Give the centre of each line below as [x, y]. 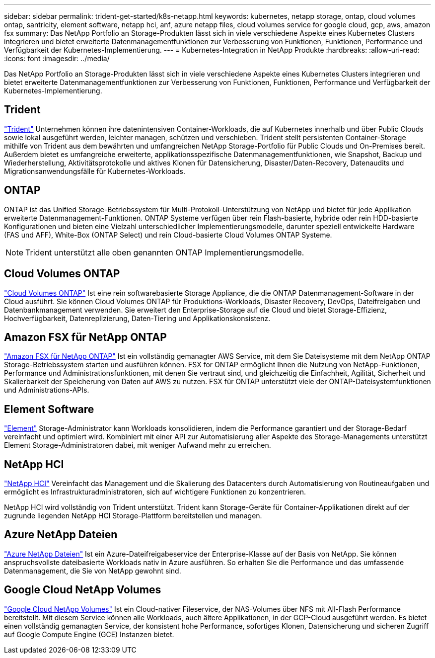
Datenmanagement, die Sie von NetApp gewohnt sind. [93, 571]
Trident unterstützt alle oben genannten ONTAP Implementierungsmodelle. [165, 252]
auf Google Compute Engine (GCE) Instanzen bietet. [89, 634]
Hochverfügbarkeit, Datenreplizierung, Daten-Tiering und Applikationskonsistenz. [137, 318]
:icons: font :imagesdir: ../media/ [57, 58]
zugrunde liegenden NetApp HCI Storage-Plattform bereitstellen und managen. [133, 516]
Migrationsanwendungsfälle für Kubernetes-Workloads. [95, 171]
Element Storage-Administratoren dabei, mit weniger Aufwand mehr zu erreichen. [138, 445]
